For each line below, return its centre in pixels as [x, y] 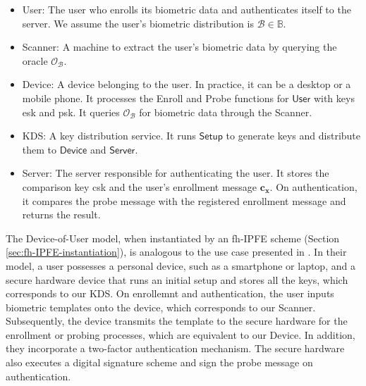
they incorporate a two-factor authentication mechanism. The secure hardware [175, 348]
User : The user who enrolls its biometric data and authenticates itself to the [187, 9]
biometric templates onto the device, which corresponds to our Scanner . [161, 307]
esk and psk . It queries [71, 112]
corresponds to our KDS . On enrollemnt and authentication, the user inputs [170, 293]
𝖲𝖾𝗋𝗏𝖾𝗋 [122, 150]
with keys [334, 98]
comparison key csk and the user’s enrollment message [140, 186]
